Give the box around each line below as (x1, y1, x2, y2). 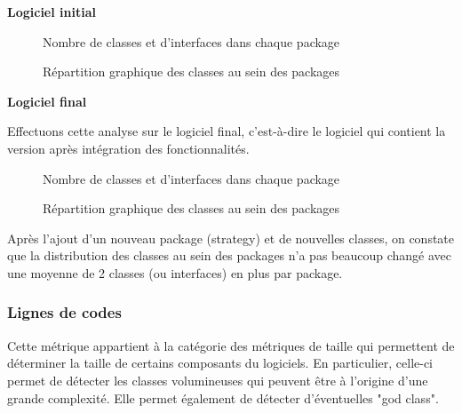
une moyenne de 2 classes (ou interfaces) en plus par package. (7, 263, 343, 282)
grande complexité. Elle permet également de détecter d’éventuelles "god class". (7, 388, 439, 407)
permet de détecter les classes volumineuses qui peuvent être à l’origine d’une (7, 370, 428, 389)
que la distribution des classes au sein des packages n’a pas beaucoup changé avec (7, 246, 452, 265)
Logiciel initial (7, 3, 96, 20)
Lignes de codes (7, 301, 122, 323)
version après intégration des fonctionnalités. (7, 139, 250, 157)
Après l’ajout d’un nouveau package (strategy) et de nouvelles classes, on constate (7, 228, 455, 247)
